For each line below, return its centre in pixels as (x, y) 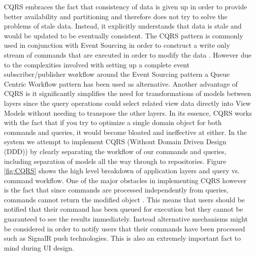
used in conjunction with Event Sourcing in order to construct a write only (117, 45)
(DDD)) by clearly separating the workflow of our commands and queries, (115, 151)
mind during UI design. (39, 247)
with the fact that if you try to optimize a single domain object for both (113, 122)
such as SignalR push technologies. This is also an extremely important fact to (123, 238)
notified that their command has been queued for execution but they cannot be (124, 209)
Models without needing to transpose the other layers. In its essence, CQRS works (128, 112)
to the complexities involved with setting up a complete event (97, 64)
